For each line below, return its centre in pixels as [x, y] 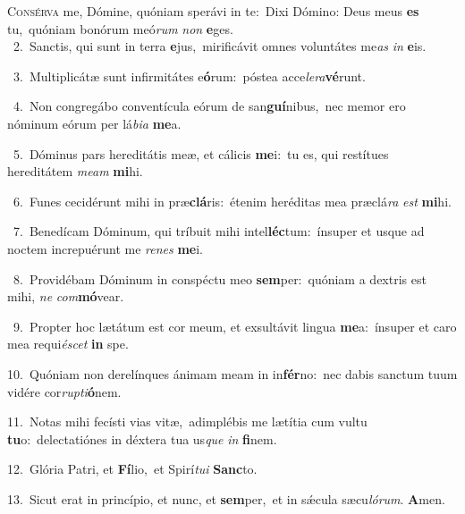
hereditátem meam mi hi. [75, 171]
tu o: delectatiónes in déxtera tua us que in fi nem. [142, 438]
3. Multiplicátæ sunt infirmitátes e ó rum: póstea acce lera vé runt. [189, 76]
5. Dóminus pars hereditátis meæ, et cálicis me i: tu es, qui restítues [201, 153]
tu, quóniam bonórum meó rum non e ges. [120, 28]
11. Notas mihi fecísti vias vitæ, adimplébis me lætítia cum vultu [187, 421]
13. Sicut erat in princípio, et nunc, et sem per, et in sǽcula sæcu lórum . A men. [226, 498]
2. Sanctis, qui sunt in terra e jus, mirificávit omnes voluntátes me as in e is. [220, 46]
